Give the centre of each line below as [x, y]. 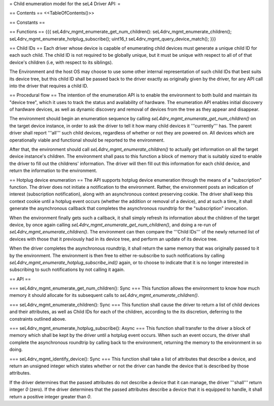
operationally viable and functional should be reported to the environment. [87, 140]
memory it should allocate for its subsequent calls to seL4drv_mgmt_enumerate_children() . [104, 295]
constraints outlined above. [38, 319]
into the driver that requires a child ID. [49, 86]
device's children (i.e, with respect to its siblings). [61, 62]
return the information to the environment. [53, 171]
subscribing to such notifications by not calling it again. [67, 269]
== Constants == [27, 22]
